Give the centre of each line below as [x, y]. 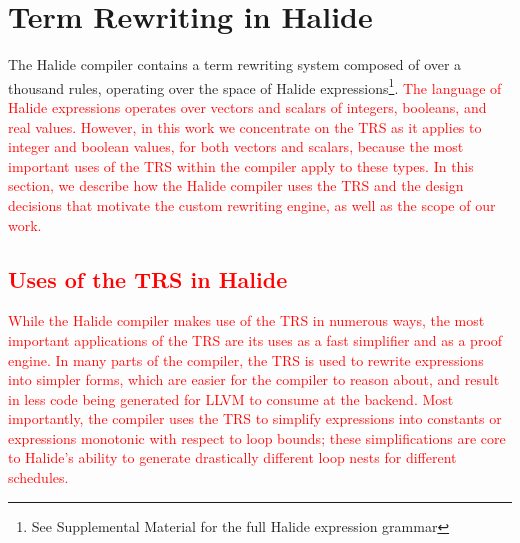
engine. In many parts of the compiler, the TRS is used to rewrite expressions [246, 359]
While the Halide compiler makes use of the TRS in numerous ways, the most [246, 320]
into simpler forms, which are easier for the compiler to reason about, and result [254, 379]
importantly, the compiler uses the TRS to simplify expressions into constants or [255, 418]
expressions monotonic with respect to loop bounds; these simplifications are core [257, 437]
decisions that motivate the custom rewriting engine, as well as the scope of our [252, 204]
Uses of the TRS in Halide [148, 278]
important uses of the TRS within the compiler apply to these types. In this [241, 165]
